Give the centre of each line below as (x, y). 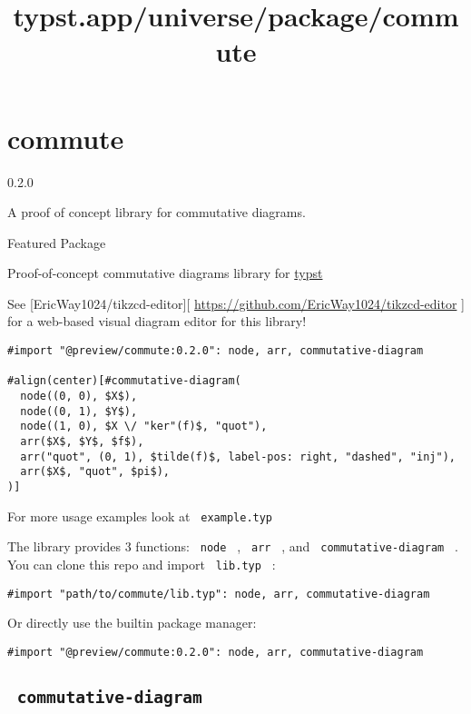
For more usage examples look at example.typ (140, 516)
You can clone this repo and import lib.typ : (142, 564)
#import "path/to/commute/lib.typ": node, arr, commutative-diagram (219, 594)
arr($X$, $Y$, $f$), (82, 441)
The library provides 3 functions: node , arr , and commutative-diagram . (233, 546)
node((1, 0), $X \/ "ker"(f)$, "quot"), (144, 426)
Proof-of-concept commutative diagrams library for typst (165, 273)
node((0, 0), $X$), (79, 397)
